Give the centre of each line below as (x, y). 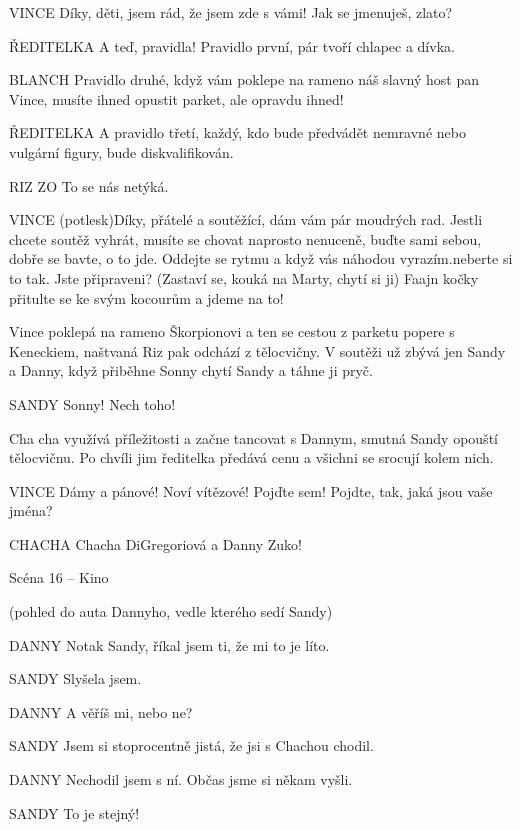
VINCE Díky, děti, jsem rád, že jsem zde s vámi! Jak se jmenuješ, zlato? (231, 12)
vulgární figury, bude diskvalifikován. (121, 151)
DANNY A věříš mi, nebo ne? (101, 711)
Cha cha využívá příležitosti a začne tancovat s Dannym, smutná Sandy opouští (253, 437)
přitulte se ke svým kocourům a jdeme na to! (146, 297)
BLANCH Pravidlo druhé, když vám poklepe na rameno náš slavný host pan (244, 79)
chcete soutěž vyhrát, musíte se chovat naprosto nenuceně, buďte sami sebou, (245, 238)
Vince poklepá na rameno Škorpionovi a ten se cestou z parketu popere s (232, 331)
